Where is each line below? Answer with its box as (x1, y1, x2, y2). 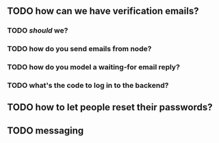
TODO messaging (7, 125, 84, 136)
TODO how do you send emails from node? (7, 44, 152, 54)
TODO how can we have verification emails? (7, 5, 199, 17)
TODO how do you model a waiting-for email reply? (7, 63, 180, 72)
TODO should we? (7, 26, 68, 35)
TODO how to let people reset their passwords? (7, 101, 214, 113)
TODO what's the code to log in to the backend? (7, 81, 169, 91)
